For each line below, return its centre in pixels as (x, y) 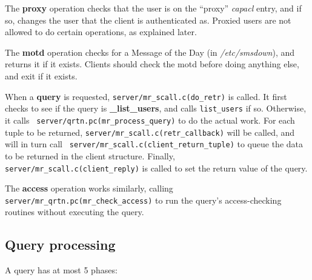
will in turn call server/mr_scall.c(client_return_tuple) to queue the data (154, 144)
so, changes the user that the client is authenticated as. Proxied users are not (148, 20)
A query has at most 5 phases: (61, 270)
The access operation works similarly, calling (89, 188)
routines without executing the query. (75, 212)
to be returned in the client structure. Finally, (90, 155)
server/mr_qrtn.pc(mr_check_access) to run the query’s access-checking (143, 200)
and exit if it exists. (41, 75)
